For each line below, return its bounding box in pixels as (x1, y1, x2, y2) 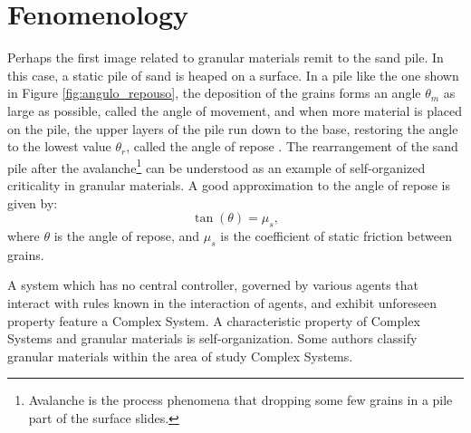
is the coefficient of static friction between (220, 226, 452, 245)
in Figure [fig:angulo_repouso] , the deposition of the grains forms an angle (7, 83, 421, 102)
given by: (7, 193, 58, 212)
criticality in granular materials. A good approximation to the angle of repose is (7, 175, 450, 194)
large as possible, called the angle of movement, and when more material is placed (7, 101, 463, 120)
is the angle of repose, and (53, 226, 200, 245)
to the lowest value (7, 137, 111, 156)
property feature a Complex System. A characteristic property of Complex (7, 311, 420, 330)
